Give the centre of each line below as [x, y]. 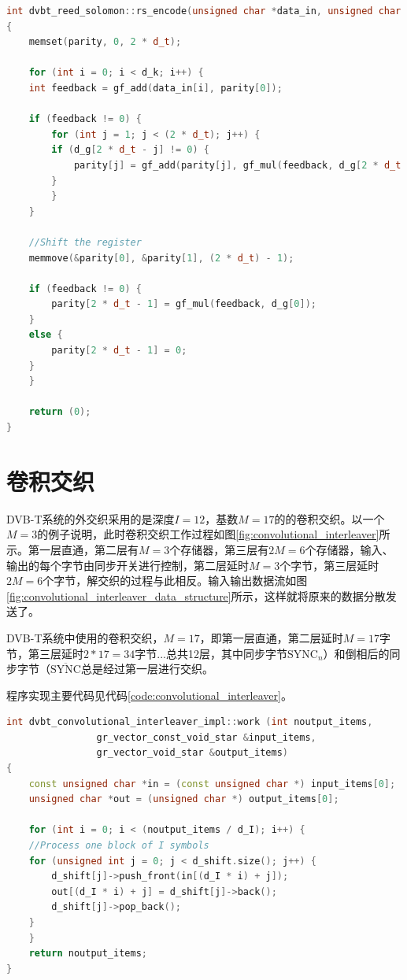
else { [46, 335]
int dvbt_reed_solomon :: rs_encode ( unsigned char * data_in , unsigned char [204, 11]
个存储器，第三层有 [219, 549]
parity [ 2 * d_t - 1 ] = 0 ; [119, 351]
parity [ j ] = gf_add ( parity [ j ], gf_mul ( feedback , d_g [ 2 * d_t [237, 165]
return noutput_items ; [88, 954]
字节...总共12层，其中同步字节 [211, 653]
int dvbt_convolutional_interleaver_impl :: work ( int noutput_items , [190, 722]
